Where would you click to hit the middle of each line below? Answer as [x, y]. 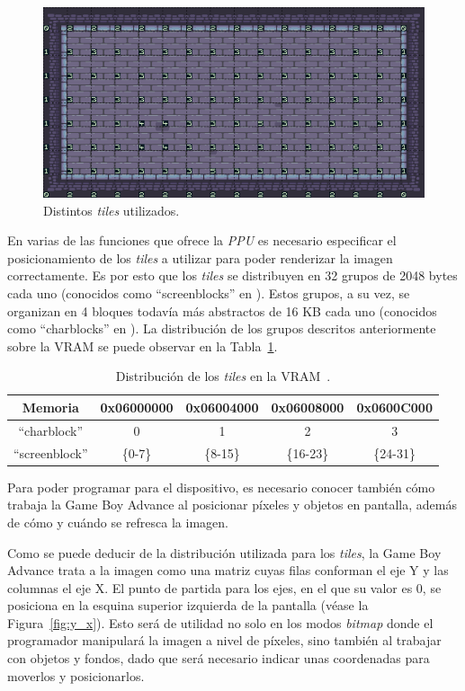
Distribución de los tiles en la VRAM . [223, 376]
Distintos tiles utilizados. [112, 210]
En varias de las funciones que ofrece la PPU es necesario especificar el [202, 240]
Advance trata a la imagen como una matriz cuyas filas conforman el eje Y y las [228, 570]
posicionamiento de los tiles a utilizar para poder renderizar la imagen [200, 257]
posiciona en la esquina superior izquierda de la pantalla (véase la [188, 605]
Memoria [50, 407]
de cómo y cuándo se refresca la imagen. [118, 522]
